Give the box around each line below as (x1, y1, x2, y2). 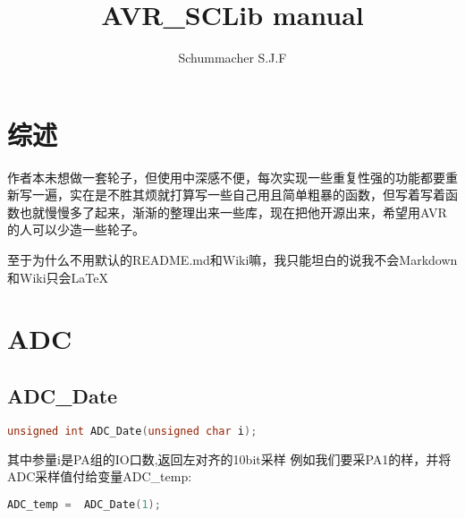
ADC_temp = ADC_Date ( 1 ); (7, 497, 161, 511)
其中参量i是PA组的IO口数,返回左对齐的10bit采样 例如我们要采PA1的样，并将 (7, 449, 452, 468)
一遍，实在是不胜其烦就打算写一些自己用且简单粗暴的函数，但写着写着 (31, 185, 445, 204)
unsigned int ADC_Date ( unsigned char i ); (7, 424, 258, 437)
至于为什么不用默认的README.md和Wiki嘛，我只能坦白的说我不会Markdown (7, 251, 458, 269)
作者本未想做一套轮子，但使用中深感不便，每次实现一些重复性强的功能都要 (7, 167, 445, 186)
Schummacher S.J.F (178, 48, 287, 67)
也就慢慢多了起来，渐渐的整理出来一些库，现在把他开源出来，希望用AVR (19, 202, 447, 221)
